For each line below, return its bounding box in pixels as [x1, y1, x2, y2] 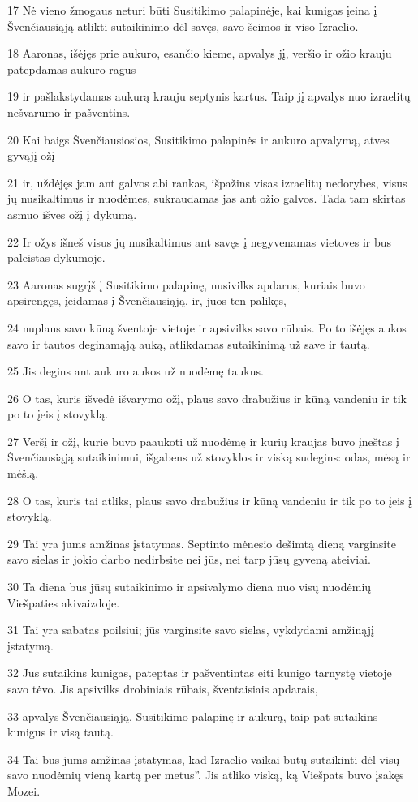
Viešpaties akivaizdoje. [7, 594, 120, 611]
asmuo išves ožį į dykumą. [7, 205, 137, 222]
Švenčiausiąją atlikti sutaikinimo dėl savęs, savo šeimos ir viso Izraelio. [7, 17, 359, 34]
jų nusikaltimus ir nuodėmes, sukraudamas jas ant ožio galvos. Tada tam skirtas [7, 190, 406, 207]
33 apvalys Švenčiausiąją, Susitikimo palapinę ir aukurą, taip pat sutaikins [7, 707, 378, 724]
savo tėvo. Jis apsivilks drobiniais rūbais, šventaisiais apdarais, [7, 680, 318, 697]
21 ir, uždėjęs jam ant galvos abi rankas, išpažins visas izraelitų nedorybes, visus [7, 174, 407, 191]
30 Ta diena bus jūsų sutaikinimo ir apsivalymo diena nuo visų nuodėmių [7, 578, 372, 595]
